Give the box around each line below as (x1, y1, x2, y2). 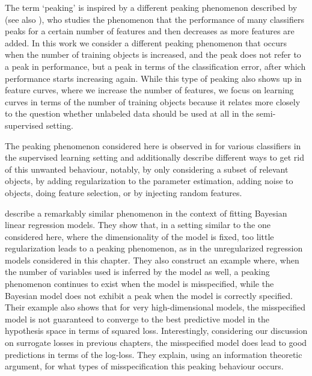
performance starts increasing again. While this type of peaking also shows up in (5, 72, 302, 84)
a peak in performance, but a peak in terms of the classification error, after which (5, 60, 306, 72)
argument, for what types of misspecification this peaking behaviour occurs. (5, 360, 284, 372)
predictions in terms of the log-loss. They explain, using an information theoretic (5, 348, 302, 360)
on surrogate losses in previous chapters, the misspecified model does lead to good (5, 336, 307, 349)
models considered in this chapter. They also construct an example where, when (5, 253, 299, 266)
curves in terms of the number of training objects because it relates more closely (5, 95, 301, 108)
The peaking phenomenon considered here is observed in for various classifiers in (5, 139, 301, 152)
